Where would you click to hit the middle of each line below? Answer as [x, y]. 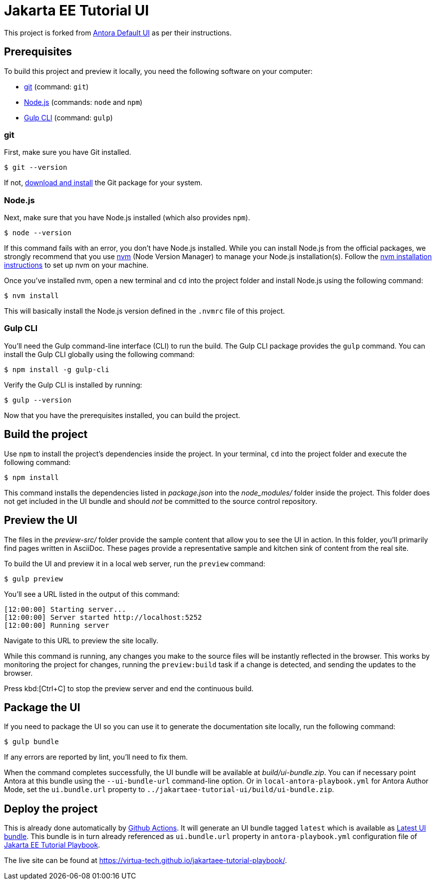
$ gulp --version [38, 400]
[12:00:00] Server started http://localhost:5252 [103, 617]
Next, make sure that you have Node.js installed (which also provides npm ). [127, 218]
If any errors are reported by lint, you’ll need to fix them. [96, 757]
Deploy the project [51, 809]
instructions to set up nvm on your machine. [76, 265]
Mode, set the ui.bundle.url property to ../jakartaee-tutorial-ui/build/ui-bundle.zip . [169, 790]
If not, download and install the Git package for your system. [103, 183]
